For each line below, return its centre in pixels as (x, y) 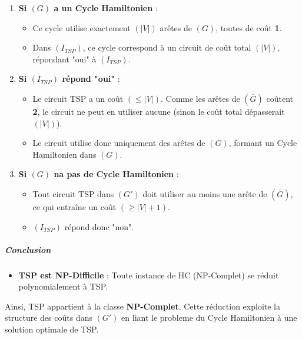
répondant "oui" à (64, 59)
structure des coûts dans (49, 318)
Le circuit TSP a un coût (78, 98)
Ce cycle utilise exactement (82, 27)
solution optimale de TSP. (52, 329)
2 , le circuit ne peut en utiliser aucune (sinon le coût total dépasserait (159, 111)
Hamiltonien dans (64, 154)
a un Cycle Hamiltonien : (106, 8)
